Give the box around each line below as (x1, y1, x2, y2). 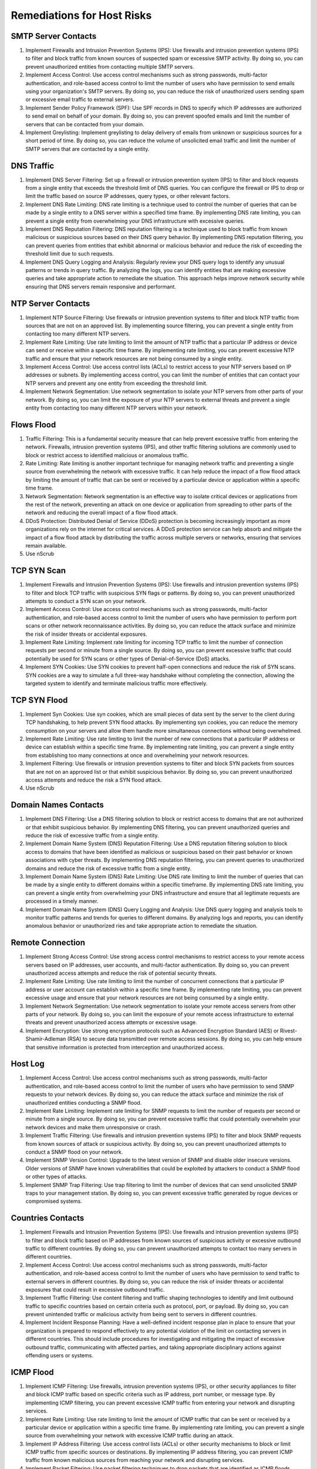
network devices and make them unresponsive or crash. (25, 1123, 161, 1131)
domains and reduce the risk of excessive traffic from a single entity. (25, 864, 192, 872)
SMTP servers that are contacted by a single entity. (25, 145, 150, 152)
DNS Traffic (11, 160, 55, 170)
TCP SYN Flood (11, 695, 68, 705)
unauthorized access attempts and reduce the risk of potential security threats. (25, 970, 217, 977)
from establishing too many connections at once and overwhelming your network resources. (25, 752, 249, 759)
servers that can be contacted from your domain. (25, 120, 144, 128)
